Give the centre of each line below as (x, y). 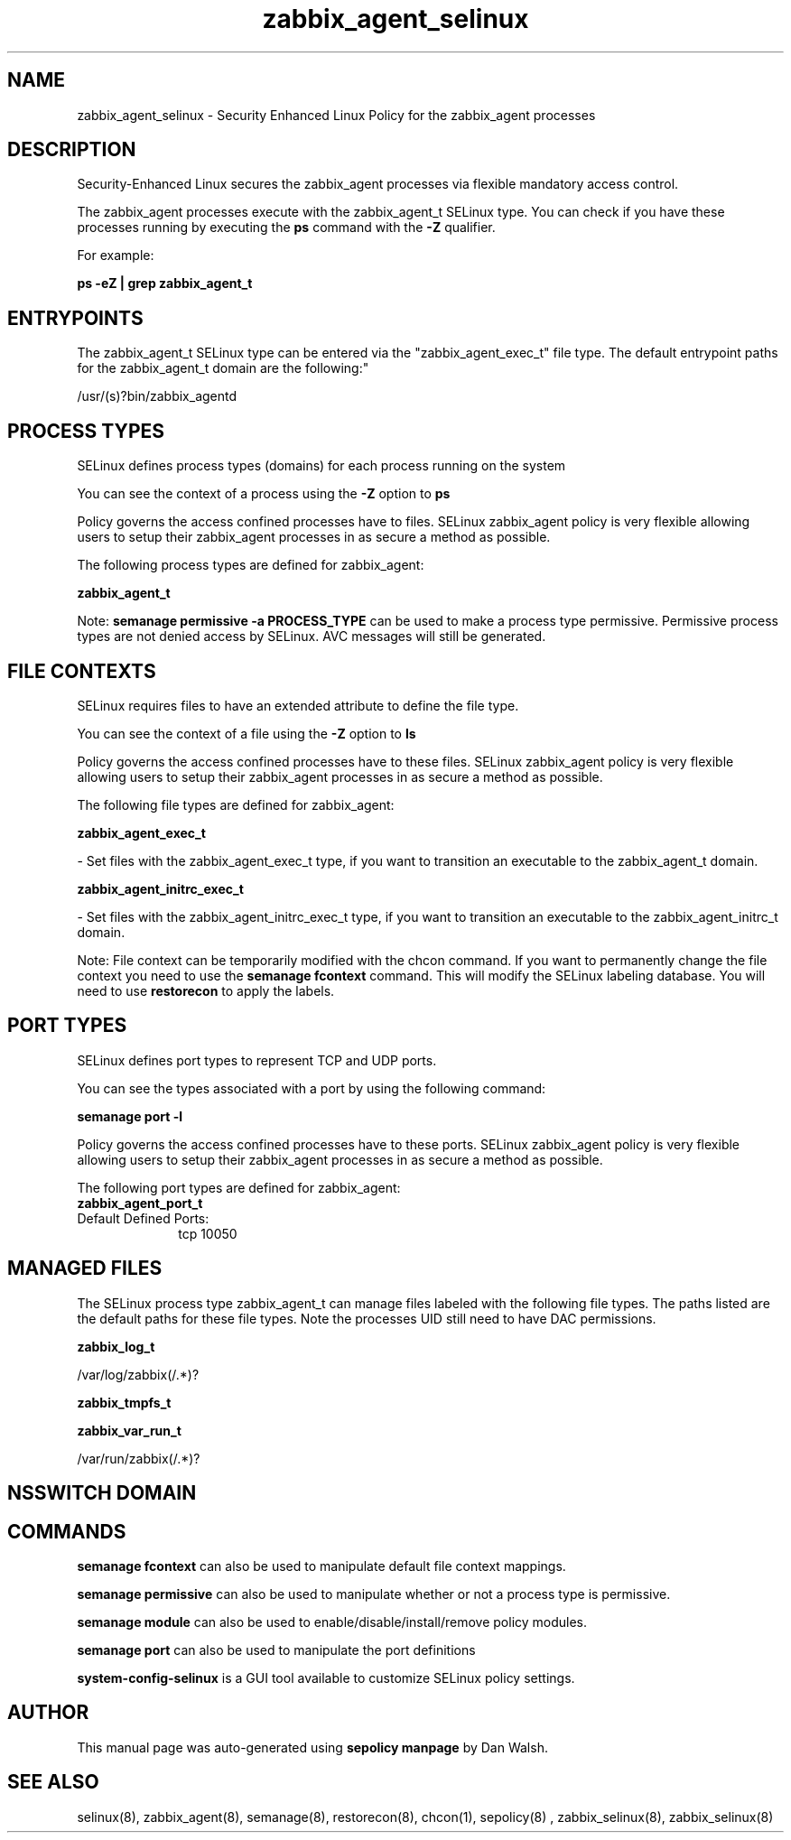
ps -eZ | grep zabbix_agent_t (165, 283)
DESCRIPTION (72, 150)
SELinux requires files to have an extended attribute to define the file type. (298, 705)
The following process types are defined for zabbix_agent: (251, 565)
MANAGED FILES (85, 1268)
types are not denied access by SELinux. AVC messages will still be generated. (312, 637)
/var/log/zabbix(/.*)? (138, 1374)
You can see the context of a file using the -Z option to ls (247, 733)
